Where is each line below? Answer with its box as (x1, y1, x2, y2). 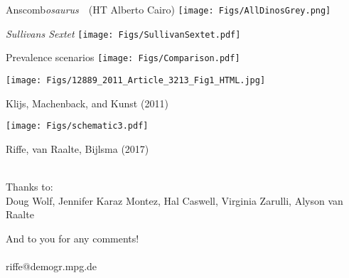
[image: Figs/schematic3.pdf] (6, 121, 149, 132)
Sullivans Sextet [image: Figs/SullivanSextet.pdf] (6, 26, 241, 41)
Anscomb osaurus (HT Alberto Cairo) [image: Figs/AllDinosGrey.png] (6, 2, 331, 16)
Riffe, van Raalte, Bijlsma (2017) (6, 141, 149, 156)
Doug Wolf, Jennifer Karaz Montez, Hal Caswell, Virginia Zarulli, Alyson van (6, 193, 343, 208)
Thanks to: (6, 179, 53, 194)
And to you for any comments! (6, 230, 139, 245)
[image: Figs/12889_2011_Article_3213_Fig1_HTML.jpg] (6, 75, 266, 85)
